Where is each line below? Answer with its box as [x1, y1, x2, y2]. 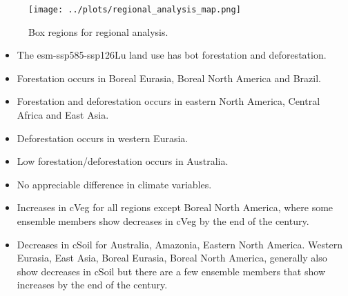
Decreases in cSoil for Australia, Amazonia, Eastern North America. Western [17, 237, 342, 251]
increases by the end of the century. [17, 277, 168, 292]
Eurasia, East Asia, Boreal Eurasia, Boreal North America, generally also [17, 250, 327, 265]
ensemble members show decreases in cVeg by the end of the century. [17, 214, 309, 228]
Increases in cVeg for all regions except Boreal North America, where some [17, 200, 333, 215]
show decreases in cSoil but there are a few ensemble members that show [17, 264, 325, 278]
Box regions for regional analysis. [28, 24, 168, 39]
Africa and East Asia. [17, 108, 109, 122]
